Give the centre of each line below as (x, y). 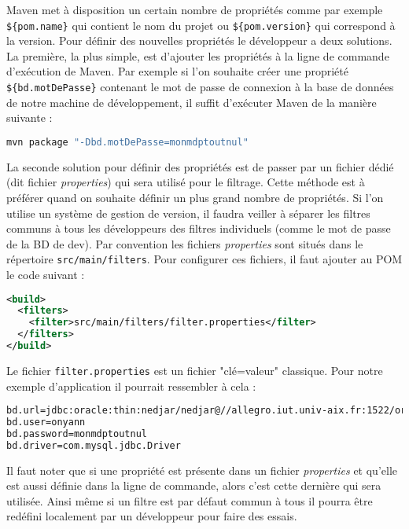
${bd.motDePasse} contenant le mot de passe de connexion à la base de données (200, 87)
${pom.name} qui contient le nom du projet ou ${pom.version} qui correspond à (201, 25)
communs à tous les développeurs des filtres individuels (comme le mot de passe (199, 228)
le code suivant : (46, 274)
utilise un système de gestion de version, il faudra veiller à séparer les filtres (188, 213)
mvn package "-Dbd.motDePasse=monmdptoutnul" (127, 142)
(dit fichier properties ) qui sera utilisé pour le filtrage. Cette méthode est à (186, 182)
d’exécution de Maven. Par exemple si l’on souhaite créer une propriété (177, 71)
